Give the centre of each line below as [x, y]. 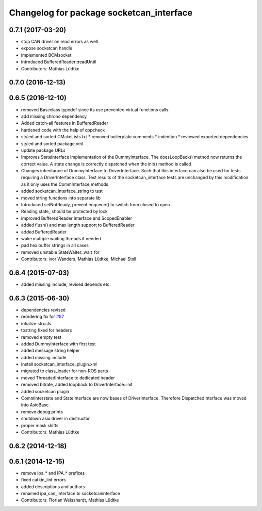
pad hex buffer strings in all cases [55, 246]
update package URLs [43, 150]
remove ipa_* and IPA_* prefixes [53, 473]
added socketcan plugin [45, 391]
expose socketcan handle [47, 48]
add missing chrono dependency [54, 116]
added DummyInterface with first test [58, 344]
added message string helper [50, 351]
